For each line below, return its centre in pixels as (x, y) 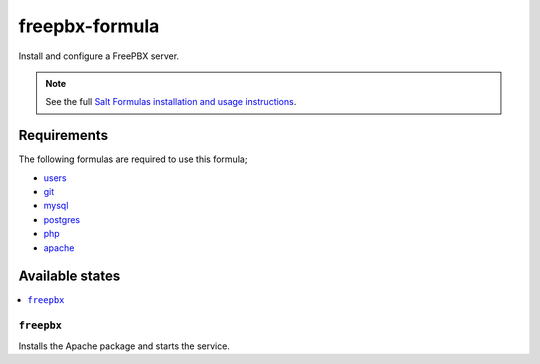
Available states (69, 276)
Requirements (63, 135)
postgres (61, 219)
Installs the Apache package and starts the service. (124, 346)
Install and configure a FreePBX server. (99, 56)
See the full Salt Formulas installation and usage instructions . (171, 102)
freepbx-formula (89, 26)
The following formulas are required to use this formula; (133, 159)
